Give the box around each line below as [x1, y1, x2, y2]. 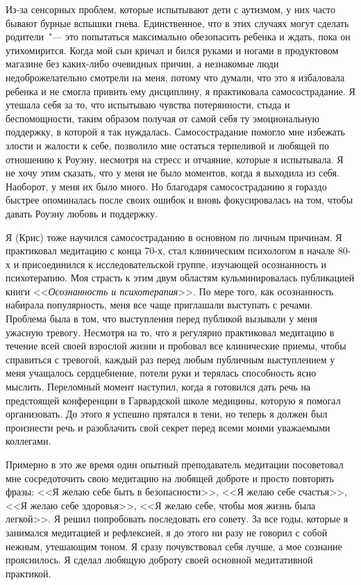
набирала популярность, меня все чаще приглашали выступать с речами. [6, 297, 313, 312]
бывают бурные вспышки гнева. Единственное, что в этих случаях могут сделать [6, 15, 349, 30]
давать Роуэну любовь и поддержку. [6, 206, 158, 220]
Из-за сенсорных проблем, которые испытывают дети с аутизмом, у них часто [6, 2, 336, 16]
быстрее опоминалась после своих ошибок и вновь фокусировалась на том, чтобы [6, 192, 353, 207]
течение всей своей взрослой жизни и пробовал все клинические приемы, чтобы [6, 338, 346, 353]
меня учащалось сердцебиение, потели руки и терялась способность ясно [6, 365, 317, 380]
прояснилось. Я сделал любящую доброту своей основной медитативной [6, 552, 313, 567]
